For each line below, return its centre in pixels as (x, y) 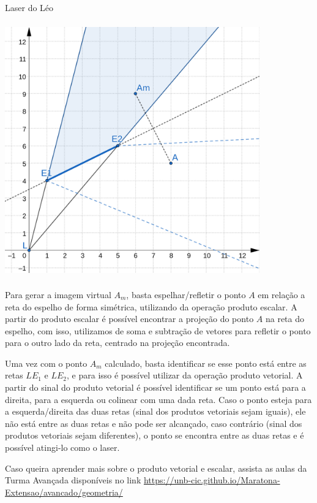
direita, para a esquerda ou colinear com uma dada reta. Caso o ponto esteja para (158, 399)
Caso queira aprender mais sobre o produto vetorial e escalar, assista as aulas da (156, 468)
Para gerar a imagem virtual (58, 294)
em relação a (282, 294)
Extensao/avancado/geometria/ (64, 492)
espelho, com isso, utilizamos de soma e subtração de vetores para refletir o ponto (158, 330)
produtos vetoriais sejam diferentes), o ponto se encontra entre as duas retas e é (155, 435)
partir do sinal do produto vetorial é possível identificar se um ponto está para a (155, 387)
